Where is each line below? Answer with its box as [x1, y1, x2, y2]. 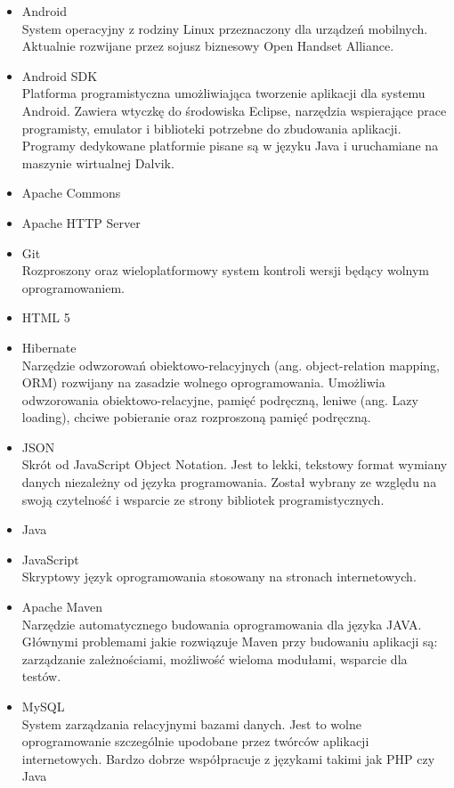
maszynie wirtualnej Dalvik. [21, 153, 174, 172]
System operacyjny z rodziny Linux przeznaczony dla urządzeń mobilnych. [21, 19, 428, 37]
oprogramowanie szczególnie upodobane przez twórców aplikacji [21, 732, 369, 751]
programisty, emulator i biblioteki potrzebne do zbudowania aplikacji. [21, 118, 401, 137]
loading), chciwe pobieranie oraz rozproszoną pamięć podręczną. [21, 408, 371, 426]
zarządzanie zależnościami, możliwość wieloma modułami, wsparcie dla [21, 649, 408, 668]
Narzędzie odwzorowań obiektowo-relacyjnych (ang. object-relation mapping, [21, 355, 440, 374]
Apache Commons [21, 183, 121, 202]
